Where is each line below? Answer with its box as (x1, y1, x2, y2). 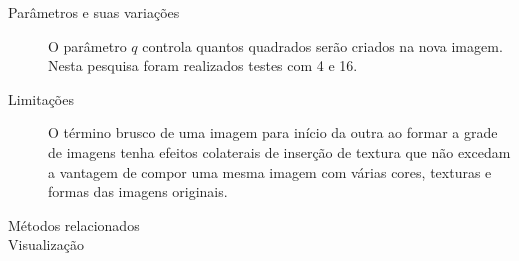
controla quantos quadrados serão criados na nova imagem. (142, 35, 503, 56)
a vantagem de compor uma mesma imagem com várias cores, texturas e (48, 161, 492, 182)
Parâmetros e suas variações (8, 2, 180, 22)
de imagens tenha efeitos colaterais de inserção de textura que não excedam (48, 141, 511, 162)
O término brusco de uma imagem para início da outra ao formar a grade (48, 122, 498, 143)
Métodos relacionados (8, 214, 140, 235)
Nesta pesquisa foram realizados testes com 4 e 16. (48, 55, 358, 76)
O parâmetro (48, 35, 127, 56)
